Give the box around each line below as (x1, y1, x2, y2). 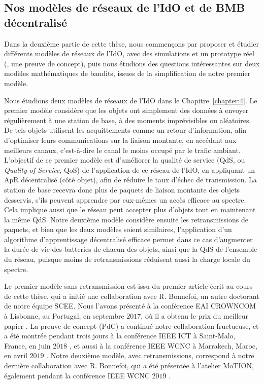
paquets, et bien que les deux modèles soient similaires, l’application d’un (4, 224, 232, 235)
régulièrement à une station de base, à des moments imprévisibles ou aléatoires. (4, 114, 251, 125)
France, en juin (4, 340, 51, 351)
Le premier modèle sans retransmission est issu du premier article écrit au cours (4, 281, 253, 291)
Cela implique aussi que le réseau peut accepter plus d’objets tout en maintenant (4, 204, 256, 215)
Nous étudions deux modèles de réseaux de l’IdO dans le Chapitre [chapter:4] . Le (4, 95, 257, 105)
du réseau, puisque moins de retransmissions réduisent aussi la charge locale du (4, 254, 250, 264)
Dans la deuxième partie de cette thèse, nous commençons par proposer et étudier (4, 38, 259, 49)
